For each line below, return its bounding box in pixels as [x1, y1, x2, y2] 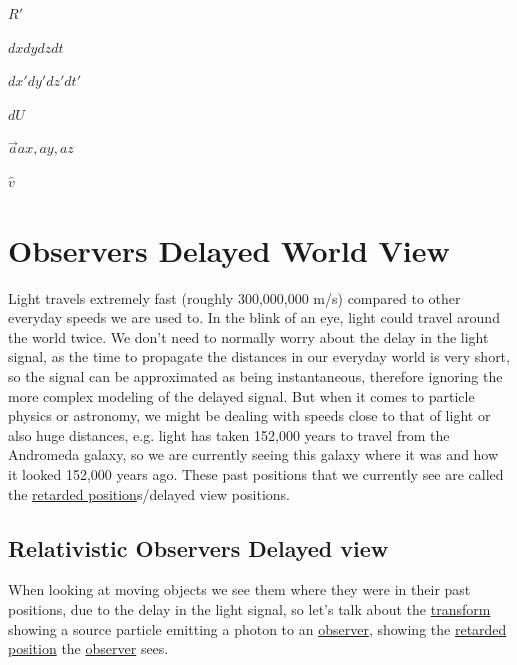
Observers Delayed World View [8, 229, 450, 270]
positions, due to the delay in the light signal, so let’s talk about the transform [8, 599, 491, 620]
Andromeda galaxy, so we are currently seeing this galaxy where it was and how [8, 444, 499, 465]
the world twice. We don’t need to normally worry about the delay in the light [8, 326, 489, 347]
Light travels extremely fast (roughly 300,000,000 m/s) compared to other [8, 287, 461, 308]
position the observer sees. [8, 638, 169, 659]
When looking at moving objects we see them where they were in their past [8, 579, 471, 600]
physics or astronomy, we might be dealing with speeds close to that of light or [8, 405, 491, 426]
